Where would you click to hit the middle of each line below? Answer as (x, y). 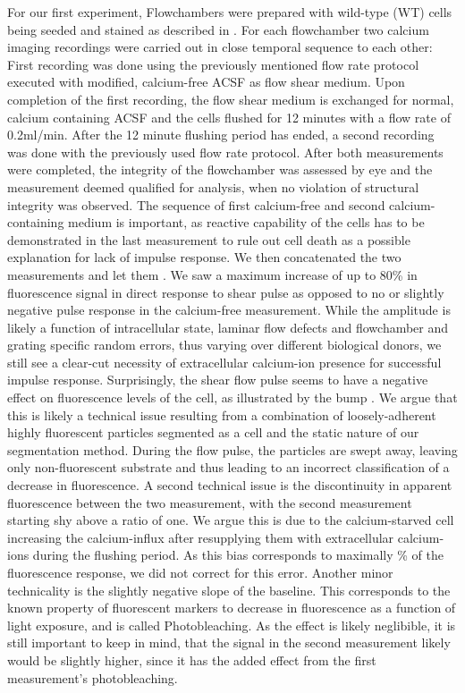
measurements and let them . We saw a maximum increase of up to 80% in (212, 274)
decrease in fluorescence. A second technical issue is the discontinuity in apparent (230, 485)
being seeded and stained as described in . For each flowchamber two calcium (218, 29)
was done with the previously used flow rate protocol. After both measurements (225, 152)
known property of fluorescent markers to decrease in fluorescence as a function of (232, 608)
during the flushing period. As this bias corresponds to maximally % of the (238, 555)
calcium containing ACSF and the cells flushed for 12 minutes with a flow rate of (229, 117)
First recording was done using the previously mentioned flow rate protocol (213, 64)
